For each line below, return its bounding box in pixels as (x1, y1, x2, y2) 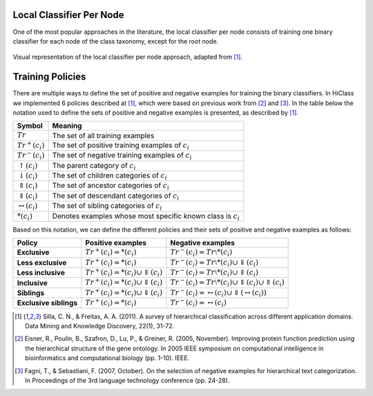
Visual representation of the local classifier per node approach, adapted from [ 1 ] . (12, 53, 243, 62)
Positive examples (85, 238, 147, 248)
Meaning (52, 121, 82, 131)
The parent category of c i (52, 160, 136, 171)
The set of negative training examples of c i (52, 151, 193, 162)
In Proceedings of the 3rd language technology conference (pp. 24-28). (25, 376, 230, 384)
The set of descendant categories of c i (52, 191, 180, 202)
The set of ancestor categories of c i (52, 180, 170, 191)
